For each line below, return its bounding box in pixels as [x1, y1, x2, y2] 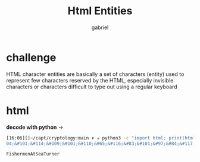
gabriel [91, 24, 109, 31]
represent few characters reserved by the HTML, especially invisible [6, 77, 174, 84]
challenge [6, 50, 57, 64]
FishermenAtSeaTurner [6, 151, 60, 157]
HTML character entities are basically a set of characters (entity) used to [6, 70, 185, 78]
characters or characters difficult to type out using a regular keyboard [6, 83, 177, 90]
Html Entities [67, 4, 133, 18]
